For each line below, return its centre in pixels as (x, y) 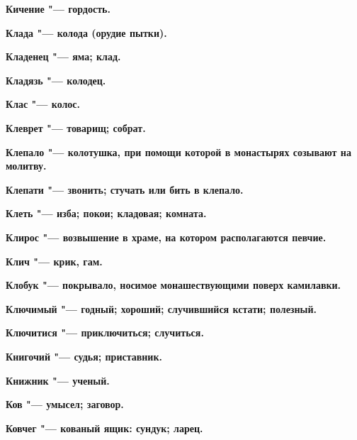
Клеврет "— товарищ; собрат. (76, 127)
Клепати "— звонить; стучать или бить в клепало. (125, 189)
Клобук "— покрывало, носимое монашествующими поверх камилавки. (174, 285)
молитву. (26, 166)
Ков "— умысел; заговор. (65, 404)
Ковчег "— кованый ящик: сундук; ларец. (104, 428)
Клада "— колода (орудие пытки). (86, 32)
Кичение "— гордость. (58, 9)
